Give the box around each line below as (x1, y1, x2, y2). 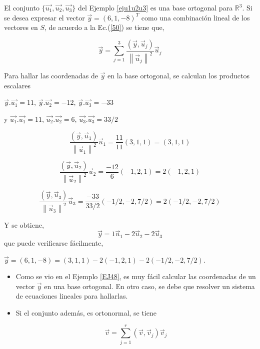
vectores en (4, 22, 38, 32)
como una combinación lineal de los (141, 12, 250, 22)
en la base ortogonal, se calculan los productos (107, 70, 249, 81)
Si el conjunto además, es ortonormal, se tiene (15, 307, 156, 318)
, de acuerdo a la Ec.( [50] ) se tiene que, (44, 22, 164, 32)
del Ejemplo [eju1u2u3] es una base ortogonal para (77, 2, 233, 12)
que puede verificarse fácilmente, (4, 237, 103, 248)
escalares (4, 80, 31, 90)
